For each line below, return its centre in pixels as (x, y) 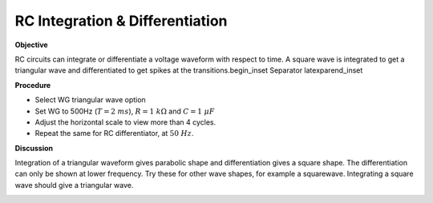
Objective (31, 45)
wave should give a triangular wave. (74, 185)
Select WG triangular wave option (90, 100)
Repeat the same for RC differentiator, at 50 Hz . (114, 133)
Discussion (34, 148)
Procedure (33, 85)
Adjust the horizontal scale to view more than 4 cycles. (125, 122)
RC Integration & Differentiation (121, 21)
